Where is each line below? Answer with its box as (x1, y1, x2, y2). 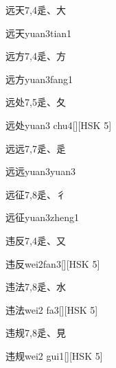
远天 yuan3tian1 (5, 25, 72, 40)
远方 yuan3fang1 (5, 71, 73, 86)
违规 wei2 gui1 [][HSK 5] (5, 348, 103, 363)
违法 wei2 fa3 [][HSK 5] (5, 302, 98, 317)
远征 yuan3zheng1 (5, 210, 79, 225)
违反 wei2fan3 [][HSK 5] (5, 256, 100, 271)
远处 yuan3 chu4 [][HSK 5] (5, 117, 112, 132)
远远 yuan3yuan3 (5, 164, 76, 179)
